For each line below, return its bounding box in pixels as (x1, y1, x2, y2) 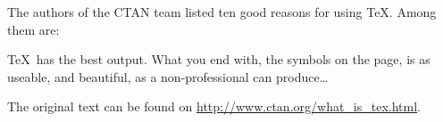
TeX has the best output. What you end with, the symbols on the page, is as (7, 50, 430, 69)
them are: (7, 20, 60, 38)
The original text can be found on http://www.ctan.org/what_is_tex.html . (7, 97, 422, 116)
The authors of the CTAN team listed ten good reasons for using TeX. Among (7, 3, 437, 20)
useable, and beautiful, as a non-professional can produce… (7, 67, 329, 85)
